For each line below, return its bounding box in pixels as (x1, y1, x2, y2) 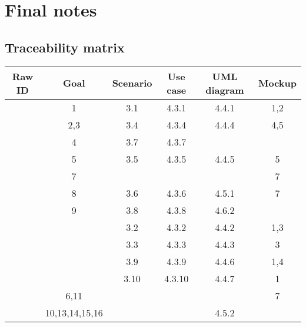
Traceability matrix (5, 38, 125, 56)
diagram (205, 82, 244, 97)
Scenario (112, 76, 152, 90)
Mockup (258, 76, 297, 90)
